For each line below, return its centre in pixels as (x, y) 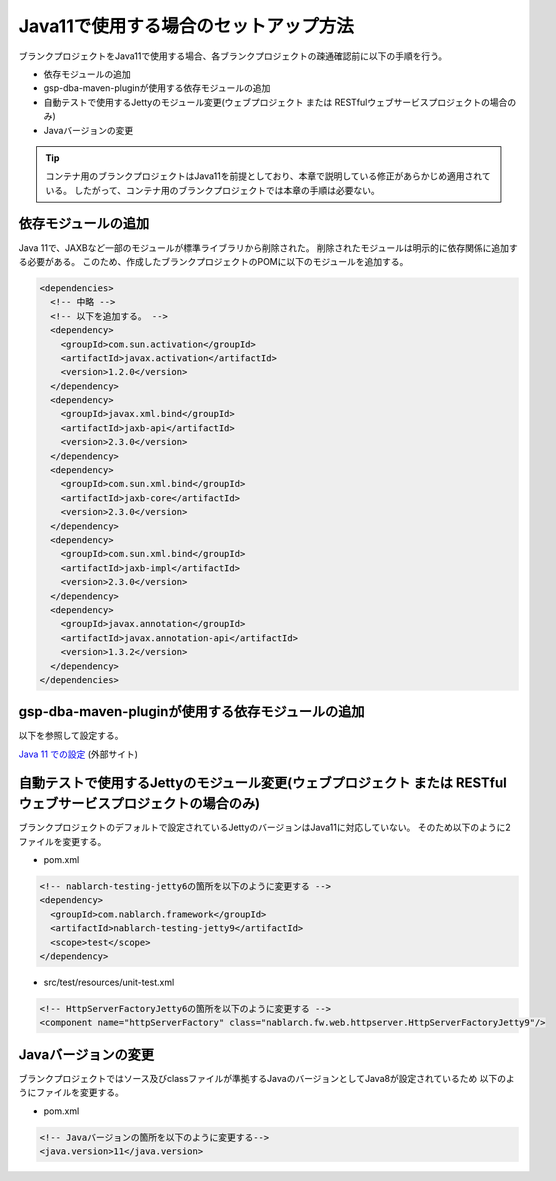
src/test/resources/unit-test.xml (109, 982)
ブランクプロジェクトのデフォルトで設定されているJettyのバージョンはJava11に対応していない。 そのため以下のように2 (264, 827)
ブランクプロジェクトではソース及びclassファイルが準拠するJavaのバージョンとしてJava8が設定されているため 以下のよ (266, 1078)
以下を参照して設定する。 (71, 736)
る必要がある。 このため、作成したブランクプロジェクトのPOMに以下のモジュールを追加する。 (213, 261)
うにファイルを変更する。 (71, 1092)
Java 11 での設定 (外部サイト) (78, 754)
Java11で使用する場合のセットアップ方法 (186, 26)
